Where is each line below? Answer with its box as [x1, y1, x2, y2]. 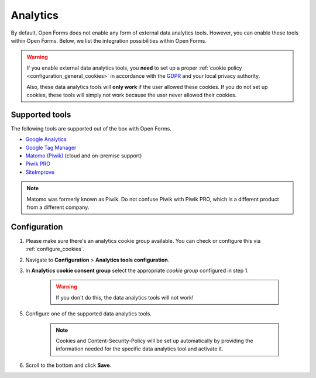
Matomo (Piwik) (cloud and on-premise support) [25, 152, 142, 159]
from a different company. [26, 204, 90, 211]
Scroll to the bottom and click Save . [25, 362, 112, 369]
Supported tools [11, 109, 71, 119]
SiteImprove [25, 169, 55, 176]
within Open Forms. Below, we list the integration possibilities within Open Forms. [11, 37, 207, 44]
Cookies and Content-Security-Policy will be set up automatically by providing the [56, 337, 253, 344]
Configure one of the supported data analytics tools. [25, 310, 152, 317]
